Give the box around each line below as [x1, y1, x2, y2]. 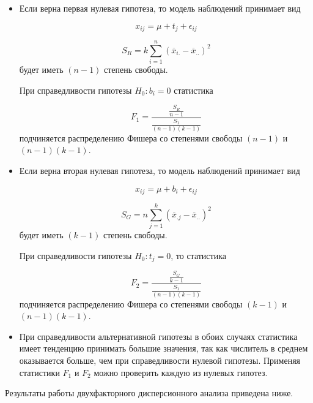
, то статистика [171, 249, 226, 262]
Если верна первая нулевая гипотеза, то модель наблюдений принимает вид [19, 2, 301, 14]
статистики [19, 366, 60, 379]
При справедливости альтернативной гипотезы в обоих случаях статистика [19, 330, 298, 342]
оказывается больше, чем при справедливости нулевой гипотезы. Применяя [19, 354, 301, 367]
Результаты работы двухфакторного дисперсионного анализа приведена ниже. [5, 386, 293, 399]
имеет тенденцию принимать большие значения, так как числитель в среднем [19, 342, 308, 355]
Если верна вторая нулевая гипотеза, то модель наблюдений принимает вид [19, 164, 300, 176]
